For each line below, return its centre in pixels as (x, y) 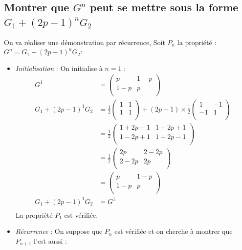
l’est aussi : (50, 240)
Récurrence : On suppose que (59, 231)
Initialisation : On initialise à (59, 68)
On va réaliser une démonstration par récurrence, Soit (85, 42)
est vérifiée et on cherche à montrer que (174, 231)
